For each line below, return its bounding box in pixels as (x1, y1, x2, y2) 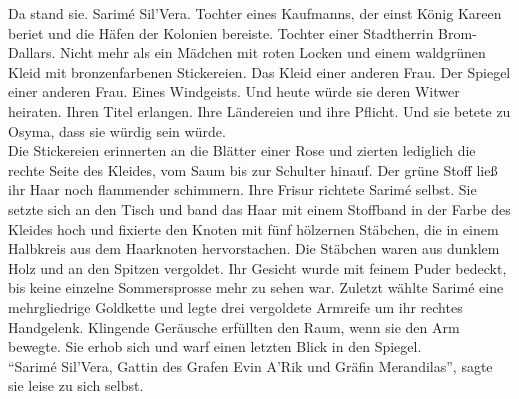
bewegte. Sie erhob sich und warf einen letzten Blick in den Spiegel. (8, 336, 422, 357)
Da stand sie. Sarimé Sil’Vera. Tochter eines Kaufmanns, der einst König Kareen (8, 3, 502, 23)
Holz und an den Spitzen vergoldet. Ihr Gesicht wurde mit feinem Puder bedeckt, (8, 257, 507, 278)
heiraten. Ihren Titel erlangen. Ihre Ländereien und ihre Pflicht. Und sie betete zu (8, 100, 511, 121)
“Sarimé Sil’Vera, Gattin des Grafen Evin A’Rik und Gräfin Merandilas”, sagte (8, 355, 493, 376)
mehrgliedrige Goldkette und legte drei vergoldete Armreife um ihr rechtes (8, 296, 463, 317)
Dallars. (8, 42, 56, 63)
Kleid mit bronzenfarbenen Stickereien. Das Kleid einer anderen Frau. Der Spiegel (8, 61, 511, 82)
